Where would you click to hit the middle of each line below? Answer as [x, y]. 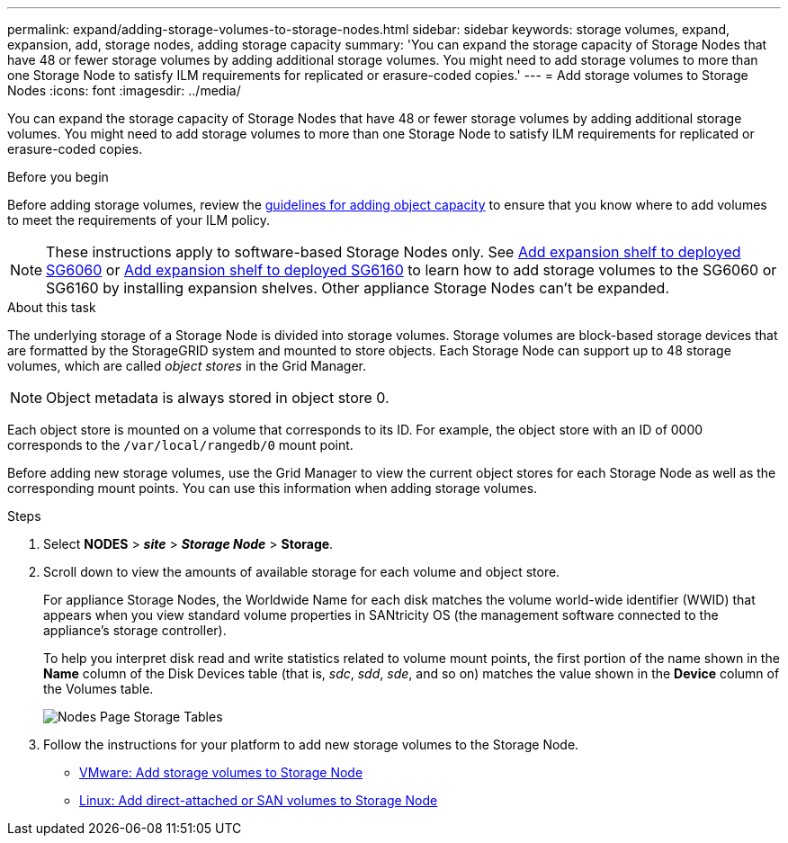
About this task [52, 307]
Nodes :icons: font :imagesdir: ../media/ [124, 90]
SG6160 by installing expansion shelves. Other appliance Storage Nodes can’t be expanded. [358, 288]
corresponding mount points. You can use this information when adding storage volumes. [273, 488]
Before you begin [58, 177]
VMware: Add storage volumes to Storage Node [221, 772]
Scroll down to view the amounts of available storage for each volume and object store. [302, 572]
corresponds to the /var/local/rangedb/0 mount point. [180, 445]
